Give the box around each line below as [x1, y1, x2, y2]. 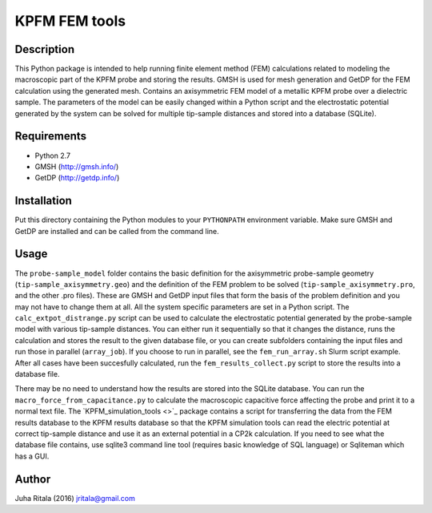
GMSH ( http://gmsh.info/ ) [34, 161, 119, 172]
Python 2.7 [34, 151, 71, 160]
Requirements [14, 129, 87, 143]
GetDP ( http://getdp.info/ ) [34, 173, 120, 183]
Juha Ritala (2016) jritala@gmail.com [14, 493, 135, 503]
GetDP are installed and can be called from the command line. [14, 226, 219, 236]
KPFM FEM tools [14, 12, 126, 30]
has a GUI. [14, 451, 50, 461]
